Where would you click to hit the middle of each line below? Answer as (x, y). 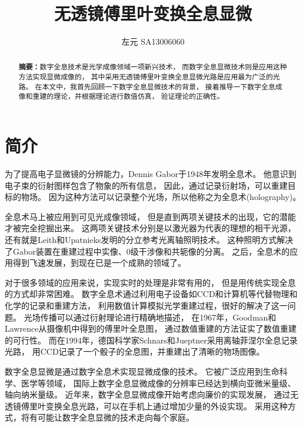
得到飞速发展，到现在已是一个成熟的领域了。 (99, 263)
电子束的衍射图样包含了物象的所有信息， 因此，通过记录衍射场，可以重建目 (150, 185)
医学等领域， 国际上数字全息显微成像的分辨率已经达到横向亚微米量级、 (158, 383)
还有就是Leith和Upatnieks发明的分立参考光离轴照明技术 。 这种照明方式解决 (149, 240)
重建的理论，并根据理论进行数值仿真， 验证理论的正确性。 (128, 96)
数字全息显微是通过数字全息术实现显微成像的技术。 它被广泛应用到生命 (142, 371)
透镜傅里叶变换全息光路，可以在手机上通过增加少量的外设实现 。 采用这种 (146, 406)
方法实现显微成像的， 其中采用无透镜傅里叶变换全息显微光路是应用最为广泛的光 (149, 77)
